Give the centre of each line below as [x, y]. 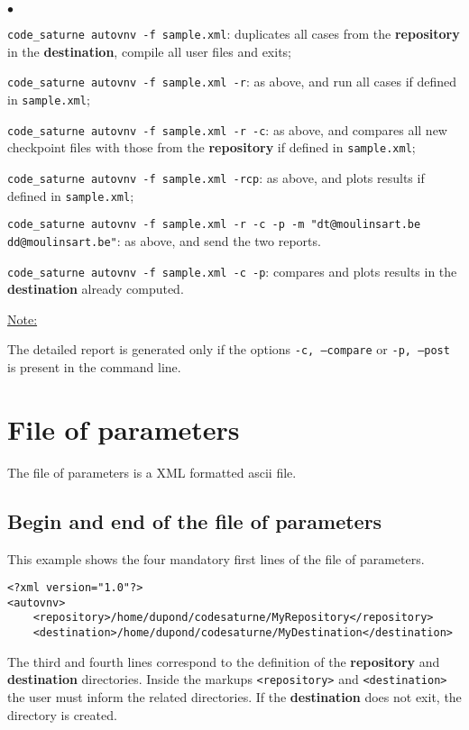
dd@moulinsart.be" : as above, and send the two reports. [164, 240]
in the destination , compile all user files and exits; [150, 51]
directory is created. [62, 714]
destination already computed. [96, 289]
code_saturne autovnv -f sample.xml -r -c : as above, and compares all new [227, 129]
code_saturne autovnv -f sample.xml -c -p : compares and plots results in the [232, 271]
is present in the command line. [94, 367]
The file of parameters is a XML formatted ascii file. [152, 472]
